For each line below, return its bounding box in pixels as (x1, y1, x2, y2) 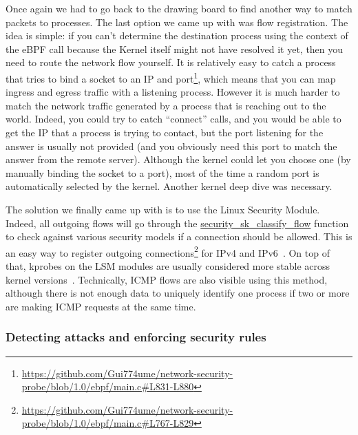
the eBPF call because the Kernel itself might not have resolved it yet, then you (6, 41, 344, 56)
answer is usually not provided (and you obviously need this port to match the (6, 138, 337, 153)
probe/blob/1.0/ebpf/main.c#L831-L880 (21, 379, 194, 394)
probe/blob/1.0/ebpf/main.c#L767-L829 (21, 416, 194, 430)
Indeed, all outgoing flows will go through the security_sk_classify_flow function (6, 215, 349, 230)
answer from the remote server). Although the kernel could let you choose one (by (6, 152, 351, 167)
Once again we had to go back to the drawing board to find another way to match (6, 1, 352, 15)
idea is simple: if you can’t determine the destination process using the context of (6, 28, 348, 43)
